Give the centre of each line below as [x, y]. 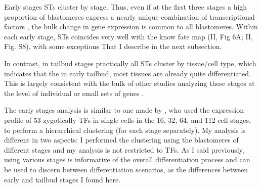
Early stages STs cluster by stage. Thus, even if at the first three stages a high [126, 7]
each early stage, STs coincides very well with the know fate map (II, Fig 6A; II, [129, 36]
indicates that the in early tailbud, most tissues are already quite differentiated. [127, 73]
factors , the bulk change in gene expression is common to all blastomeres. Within [131, 27]
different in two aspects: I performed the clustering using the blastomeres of [121, 140]
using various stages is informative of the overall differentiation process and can [127, 159]
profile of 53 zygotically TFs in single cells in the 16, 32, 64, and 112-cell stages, [127, 120]
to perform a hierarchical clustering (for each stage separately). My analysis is [125, 130]
